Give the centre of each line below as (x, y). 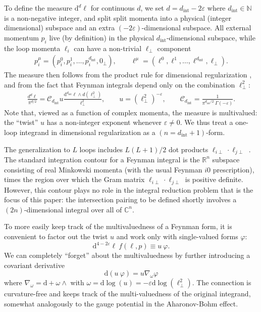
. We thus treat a (206, 122)
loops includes (101, 149)
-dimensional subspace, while (211, 37)
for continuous (113, 8)
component (174, 48)
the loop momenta (32, 48)
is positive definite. (214, 179)
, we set (152, 8)
